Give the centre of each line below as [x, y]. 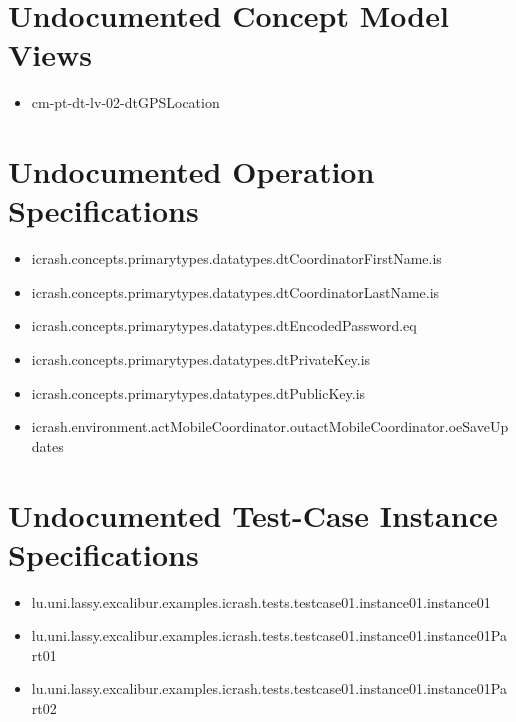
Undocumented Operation [191, 171]
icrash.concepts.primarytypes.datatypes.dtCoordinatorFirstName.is [236, 258]
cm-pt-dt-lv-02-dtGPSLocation [125, 102]
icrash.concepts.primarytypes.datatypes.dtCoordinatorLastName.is [235, 291]
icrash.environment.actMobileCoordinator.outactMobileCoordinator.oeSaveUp [270, 426]
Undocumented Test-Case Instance [253, 514]
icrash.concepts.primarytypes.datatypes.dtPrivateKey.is [201, 359]
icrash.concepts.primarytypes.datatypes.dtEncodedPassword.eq [224, 325]
